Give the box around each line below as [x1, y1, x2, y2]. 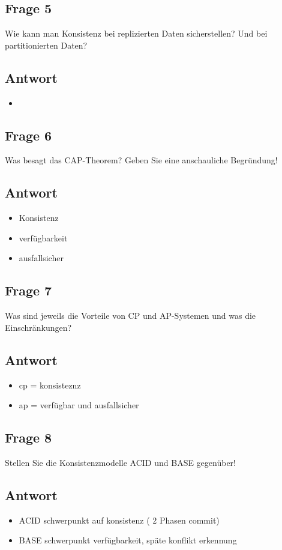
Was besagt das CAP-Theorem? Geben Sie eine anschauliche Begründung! [5, 154, 278, 166]
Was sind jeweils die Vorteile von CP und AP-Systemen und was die [5, 309, 256, 322]
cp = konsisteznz [19, 378, 81, 391]
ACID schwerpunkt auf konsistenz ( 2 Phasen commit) [19, 513, 220, 526]
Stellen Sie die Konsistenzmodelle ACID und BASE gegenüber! [5, 456, 236, 468]
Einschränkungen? [5, 321, 72, 333]
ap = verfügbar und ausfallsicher [19, 399, 139, 411]
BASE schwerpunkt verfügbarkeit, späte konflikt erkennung [19, 534, 237, 546]
